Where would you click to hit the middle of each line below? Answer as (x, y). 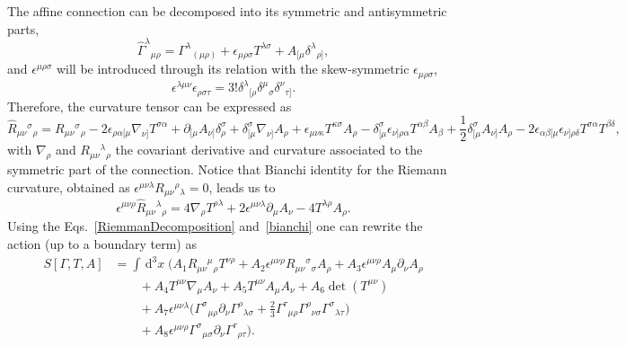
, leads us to (242, 186)
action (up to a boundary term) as (102, 243)
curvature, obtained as (69, 186)
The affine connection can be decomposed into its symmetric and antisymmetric (227, 11)
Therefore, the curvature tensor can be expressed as (150, 106)
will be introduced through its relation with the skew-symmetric (233, 69)
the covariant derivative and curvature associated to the (269, 150)
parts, (23, 28)
